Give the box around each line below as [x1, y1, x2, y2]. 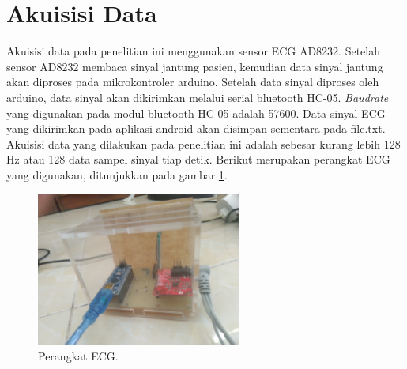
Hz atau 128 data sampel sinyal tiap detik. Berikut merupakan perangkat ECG [6, 151, 390, 168]
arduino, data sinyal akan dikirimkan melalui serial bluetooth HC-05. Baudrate [6, 88, 389, 105]
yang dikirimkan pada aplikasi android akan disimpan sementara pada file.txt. [6, 120, 386, 137]
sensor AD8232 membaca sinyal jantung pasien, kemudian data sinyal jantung [6, 58, 383, 74]
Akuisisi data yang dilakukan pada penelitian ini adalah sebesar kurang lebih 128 [6, 135, 401, 152]
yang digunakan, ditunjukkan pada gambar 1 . [6, 166, 228, 183]
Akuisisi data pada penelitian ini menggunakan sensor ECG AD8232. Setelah [6, 43, 380, 59]
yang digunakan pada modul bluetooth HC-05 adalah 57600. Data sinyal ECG [6, 104, 386, 121]
